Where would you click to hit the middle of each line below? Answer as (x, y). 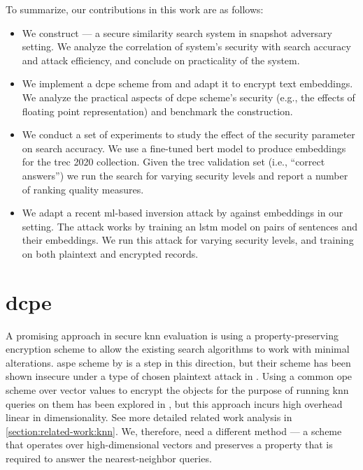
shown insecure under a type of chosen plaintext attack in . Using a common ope (179, 376)
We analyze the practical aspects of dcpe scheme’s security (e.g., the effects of (188, 97)
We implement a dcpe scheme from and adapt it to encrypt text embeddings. (187, 83)
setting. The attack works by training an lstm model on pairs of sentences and (190, 226)
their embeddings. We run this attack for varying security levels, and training (188, 240)
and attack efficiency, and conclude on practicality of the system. (161, 60)
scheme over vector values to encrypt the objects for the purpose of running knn (177, 390)
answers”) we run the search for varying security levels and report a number (185, 175)
